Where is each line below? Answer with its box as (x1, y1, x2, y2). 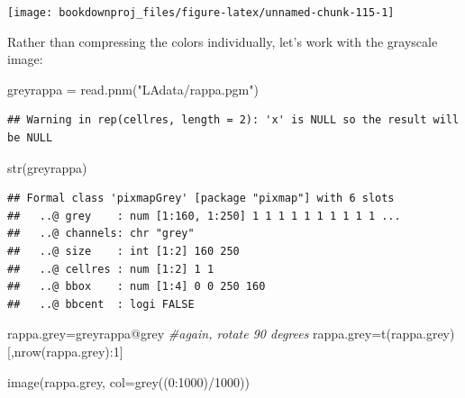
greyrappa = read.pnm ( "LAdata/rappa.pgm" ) (7, 79, 259, 98)
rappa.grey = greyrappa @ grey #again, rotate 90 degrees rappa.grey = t (7, 324, 387, 343)
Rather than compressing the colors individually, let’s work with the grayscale (7, 32, 438, 50)
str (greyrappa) (7, 158, 87, 176)
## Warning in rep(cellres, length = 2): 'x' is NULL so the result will (7, 113, 460, 127)
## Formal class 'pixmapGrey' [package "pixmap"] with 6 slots (7, 192, 395, 205)
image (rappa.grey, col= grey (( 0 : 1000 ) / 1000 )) (7, 372, 250, 391)
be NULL (7, 131, 53, 145)
